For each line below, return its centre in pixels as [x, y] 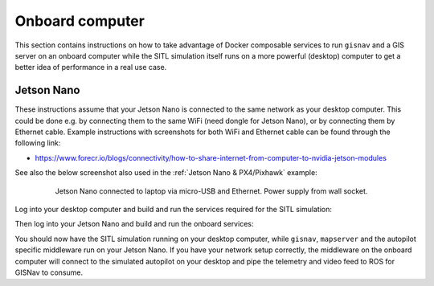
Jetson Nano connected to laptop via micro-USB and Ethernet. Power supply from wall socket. [211, 191]
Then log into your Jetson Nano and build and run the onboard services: [134, 224]
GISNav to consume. [49, 272]
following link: [38, 143]
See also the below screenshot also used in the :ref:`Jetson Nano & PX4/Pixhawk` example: [166, 173]
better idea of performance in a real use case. [91, 67]
